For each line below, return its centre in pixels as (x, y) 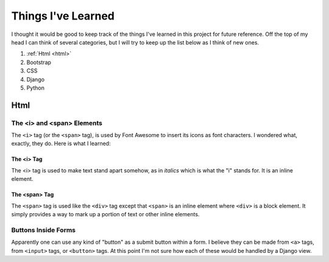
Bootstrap (39, 62)
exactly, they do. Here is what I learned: (61, 144)
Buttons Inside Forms (44, 230)
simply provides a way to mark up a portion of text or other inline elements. (105, 214)
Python (36, 88)
